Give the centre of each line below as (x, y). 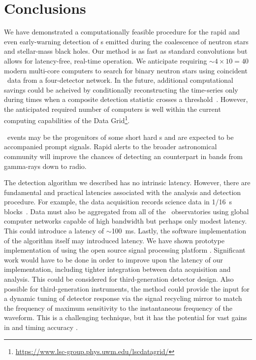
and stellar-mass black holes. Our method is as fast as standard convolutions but (126, 51)
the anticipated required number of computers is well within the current (112, 109)
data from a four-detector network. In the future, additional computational (120, 80)
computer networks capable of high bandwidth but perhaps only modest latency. (126, 221)
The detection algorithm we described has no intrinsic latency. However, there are (127, 182)
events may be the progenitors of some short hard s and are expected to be (120, 137)
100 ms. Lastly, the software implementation (179, 231)
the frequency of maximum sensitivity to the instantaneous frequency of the (118, 308)
